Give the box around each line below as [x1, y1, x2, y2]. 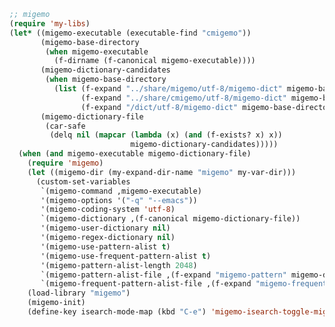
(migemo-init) [27, 298, 86, 308]
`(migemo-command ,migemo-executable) [40, 186, 202, 196]
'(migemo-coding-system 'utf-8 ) [40, 205, 176, 215]
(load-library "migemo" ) [27, 288, 131, 299]
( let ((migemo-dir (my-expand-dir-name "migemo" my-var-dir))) [27, 167, 297, 177]
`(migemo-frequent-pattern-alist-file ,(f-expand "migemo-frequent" [40, 279, 332, 289]
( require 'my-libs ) [9, 18, 91, 29]
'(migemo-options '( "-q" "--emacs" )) [40, 195, 198, 205]
